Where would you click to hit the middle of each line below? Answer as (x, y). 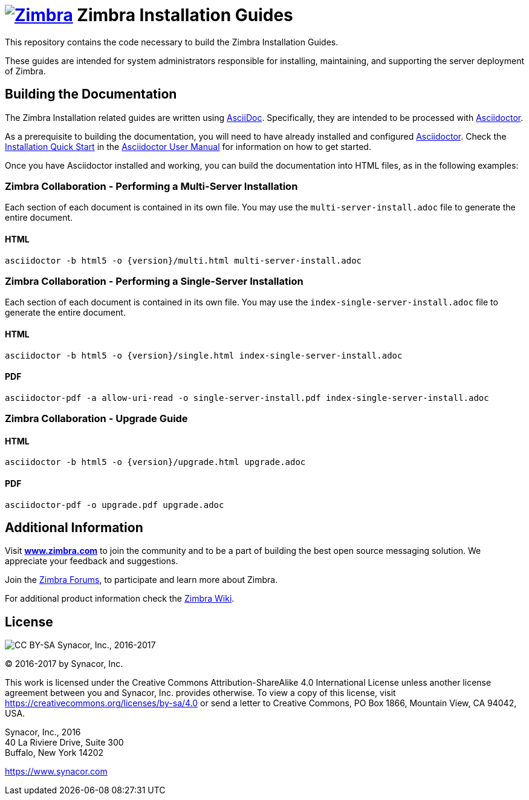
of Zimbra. (25, 71)
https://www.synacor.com (56, 772)
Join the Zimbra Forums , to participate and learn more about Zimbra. (141, 580)
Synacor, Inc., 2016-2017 (106, 645)
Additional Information (74, 527)
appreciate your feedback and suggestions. (92, 561)
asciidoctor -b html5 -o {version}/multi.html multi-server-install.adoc (183, 260)
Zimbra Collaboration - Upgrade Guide (96, 419)
